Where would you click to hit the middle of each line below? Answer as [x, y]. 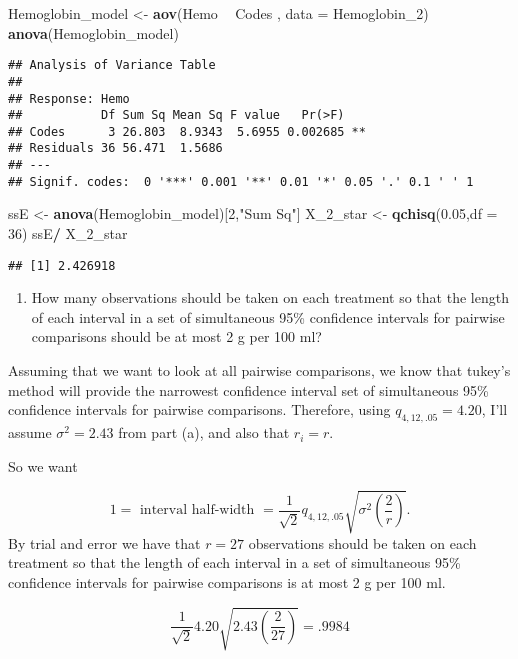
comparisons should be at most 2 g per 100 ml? [176, 336]
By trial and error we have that [104, 542]
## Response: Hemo [69, 98]
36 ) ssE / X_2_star [68, 233]
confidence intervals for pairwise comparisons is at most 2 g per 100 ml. [227, 581]
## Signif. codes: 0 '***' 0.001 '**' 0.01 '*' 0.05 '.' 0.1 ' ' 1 [241, 181]
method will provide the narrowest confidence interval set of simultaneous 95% [248, 389]
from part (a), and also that [204, 432]
